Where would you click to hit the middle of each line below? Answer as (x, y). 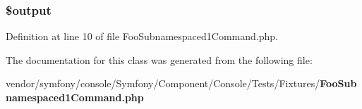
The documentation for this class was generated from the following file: (159, 59)
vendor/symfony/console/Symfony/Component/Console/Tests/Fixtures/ (163, 83)
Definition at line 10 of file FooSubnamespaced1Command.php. (142, 36)
